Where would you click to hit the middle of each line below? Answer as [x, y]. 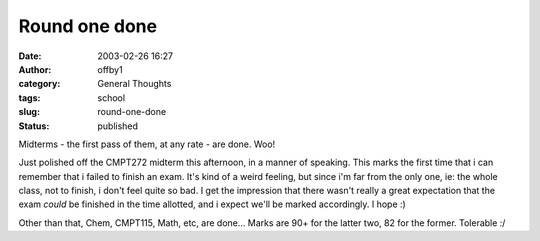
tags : [29, 97]
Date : [30, 56]
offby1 [110, 69]
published [118, 126]
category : [39, 84]
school [111, 97]
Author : [35, 69]
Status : [34, 126]
